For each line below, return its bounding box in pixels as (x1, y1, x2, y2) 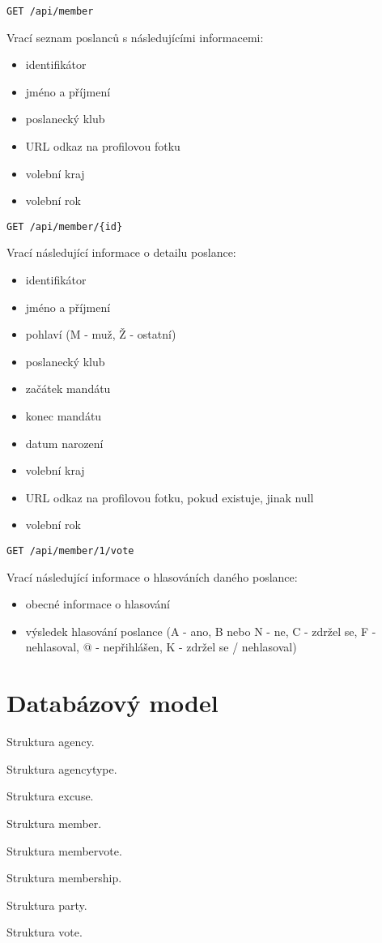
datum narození (25, 434, 104, 451)
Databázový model (6, 686, 219, 719)
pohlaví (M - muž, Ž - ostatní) (25, 326, 176, 343)
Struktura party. (6, 896, 87, 913)
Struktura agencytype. (6, 760, 117, 777)
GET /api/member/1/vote (6, 545, 134, 557)
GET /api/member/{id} (6, 220, 123, 233)
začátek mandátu (25, 380, 111, 397)
